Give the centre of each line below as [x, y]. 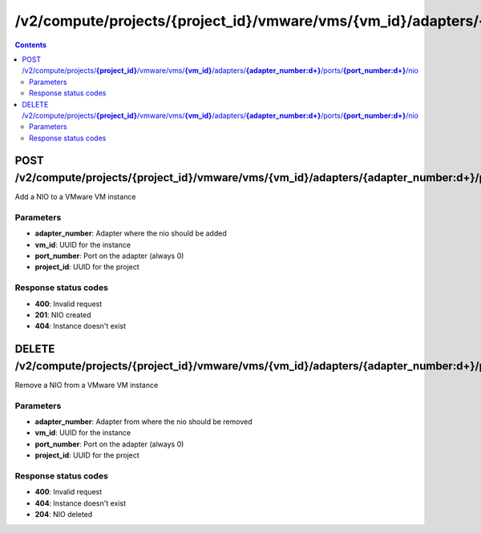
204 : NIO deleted [64, 515]
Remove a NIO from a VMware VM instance [87, 385]
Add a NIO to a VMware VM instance [75, 197]
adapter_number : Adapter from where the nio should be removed [143, 422]
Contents [31, 45]
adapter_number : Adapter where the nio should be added [131, 233]
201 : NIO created [63, 315]
